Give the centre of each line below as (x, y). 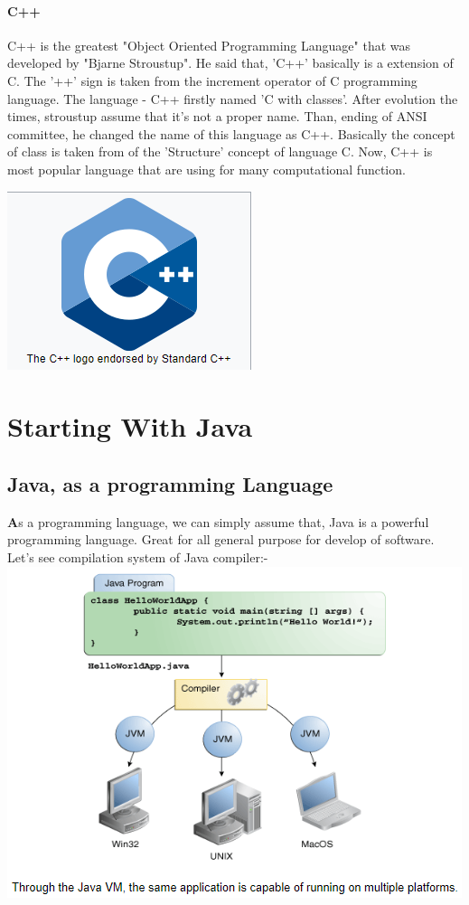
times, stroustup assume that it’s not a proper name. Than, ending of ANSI (217, 116)
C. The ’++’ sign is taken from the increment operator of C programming (212, 80)
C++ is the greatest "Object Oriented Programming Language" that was (209, 45)
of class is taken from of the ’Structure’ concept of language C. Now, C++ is (220, 151)
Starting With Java (130, 426)
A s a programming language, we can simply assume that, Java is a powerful (218, 521)
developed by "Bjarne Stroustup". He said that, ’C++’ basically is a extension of (230, 63)
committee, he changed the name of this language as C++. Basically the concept (231, 133)
